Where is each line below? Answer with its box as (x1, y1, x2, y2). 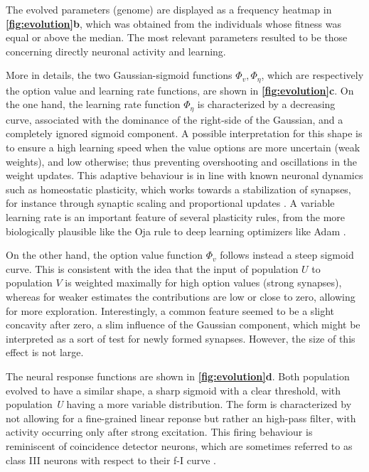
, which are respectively (261, 68, 364, 82)
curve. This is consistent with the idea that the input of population (6, 261, 299, 276)
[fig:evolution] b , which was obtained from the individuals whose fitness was (6, 16, 341, 31)
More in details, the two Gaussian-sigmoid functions (6, 68, 232, 82)
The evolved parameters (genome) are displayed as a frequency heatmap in (6, 2, 332, 16)
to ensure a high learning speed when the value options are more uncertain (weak (6, 140, 360, 155)
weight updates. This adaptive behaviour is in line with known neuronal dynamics (6, 168, 363, 183)
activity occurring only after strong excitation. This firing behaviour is (6, 424, 313, 439)
